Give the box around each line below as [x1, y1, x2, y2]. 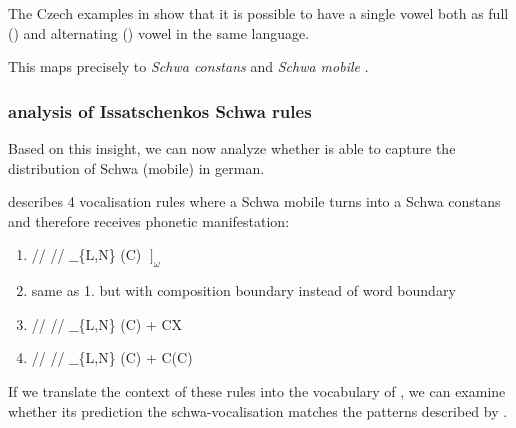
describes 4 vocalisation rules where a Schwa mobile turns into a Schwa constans [8, 191, 501, 212]
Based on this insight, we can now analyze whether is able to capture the [8, 138, 456, 158]
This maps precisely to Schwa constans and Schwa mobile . [8, 56, 369, 77]
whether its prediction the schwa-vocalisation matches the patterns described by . [8, 400, 508, 421]
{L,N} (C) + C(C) [78, 347, 193, 368]
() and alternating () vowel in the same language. [8, 22, 310, 43]
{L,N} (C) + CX [78, 313, 183, 334]
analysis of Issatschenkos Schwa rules [8, 98, 312, 123]
